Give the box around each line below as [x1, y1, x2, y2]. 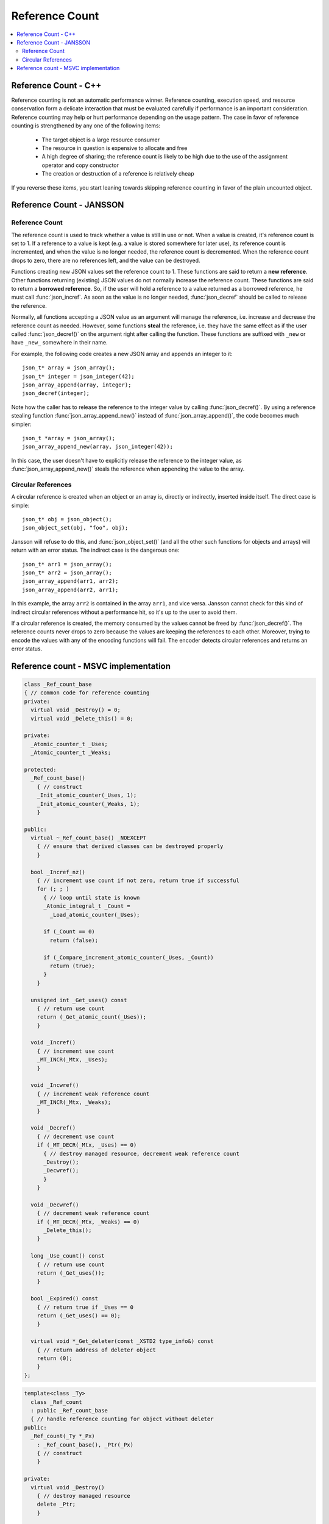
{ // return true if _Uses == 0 [37, 1303, 134, 1311]
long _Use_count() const [30, 1253, 105, 1259]
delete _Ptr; [37, 1501, 76, 1508]
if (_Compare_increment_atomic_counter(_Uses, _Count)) [43, 954, 214, 961]
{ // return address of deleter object [37, 1346, 157, 1353]
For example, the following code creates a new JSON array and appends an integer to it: [11, 350, 233, 357]
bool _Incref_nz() [30, 869, 85, 875]
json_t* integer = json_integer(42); [22, 372, 135, 380]
